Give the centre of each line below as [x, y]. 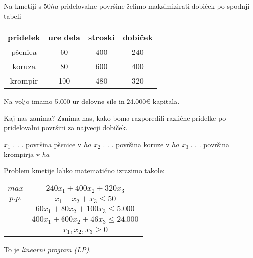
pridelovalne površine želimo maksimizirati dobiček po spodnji [155, 6]
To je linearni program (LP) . [48, 249]
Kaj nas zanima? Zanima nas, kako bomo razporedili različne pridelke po [115, 118]
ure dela [64, 37]
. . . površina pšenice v [47, 144]
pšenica [24, 52]
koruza [24, 66]
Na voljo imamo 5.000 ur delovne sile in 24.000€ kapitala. [92, 101]
